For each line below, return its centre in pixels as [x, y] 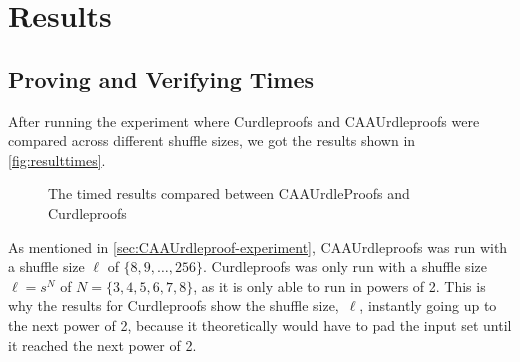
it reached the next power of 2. [102, 344]
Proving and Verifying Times [161, 78]
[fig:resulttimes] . [57, 159]
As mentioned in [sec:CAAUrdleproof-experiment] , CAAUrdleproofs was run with [258, 246]
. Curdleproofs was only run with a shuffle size [345, 266]
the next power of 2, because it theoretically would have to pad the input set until [260, 324]
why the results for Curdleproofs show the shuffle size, [173, 305]
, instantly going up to [428, 305]
